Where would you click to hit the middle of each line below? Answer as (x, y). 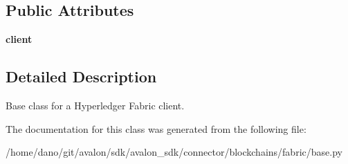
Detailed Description (81, 76)
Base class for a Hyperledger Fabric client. (95, 105)
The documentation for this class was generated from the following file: (156, 128)
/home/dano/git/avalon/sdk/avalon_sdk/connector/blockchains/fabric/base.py (174, 152)
